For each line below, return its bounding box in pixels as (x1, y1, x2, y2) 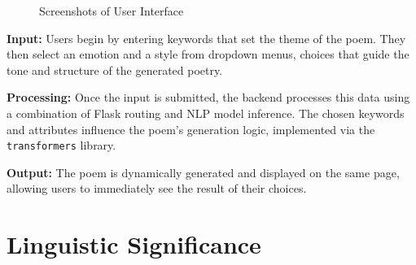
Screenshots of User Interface (39, 2, 184, 19)
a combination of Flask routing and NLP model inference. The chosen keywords (7, 104, 405, 121)
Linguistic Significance (7, 228, 261, 261)
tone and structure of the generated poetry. (7, 61, 223, 78)
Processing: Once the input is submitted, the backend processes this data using (7, 89, 410, 106)
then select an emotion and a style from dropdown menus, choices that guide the (7, 46, 409, 63)
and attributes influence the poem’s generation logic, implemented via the (7, 120, 375, 137)
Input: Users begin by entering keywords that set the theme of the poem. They (7, 29, 406, 46)
